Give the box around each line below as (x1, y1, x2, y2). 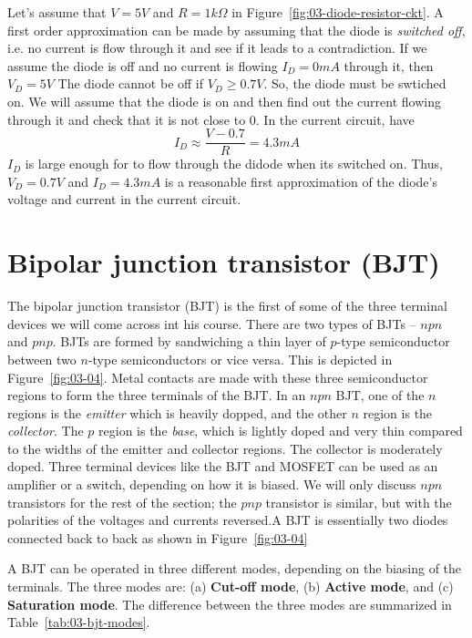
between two (7, 349, 77, 368)
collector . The (7, 421, 84, 440)
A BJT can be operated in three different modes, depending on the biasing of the (7, 559, 462, 578)
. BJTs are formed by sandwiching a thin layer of (52, 332, 326, 351)
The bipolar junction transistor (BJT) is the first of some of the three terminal (7, 296, 447, 315)
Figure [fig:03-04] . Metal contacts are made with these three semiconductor (7, 367, 428, 386)
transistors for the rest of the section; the (7, 492, 237, 511)
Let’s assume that (7, 3, 107, 21)
